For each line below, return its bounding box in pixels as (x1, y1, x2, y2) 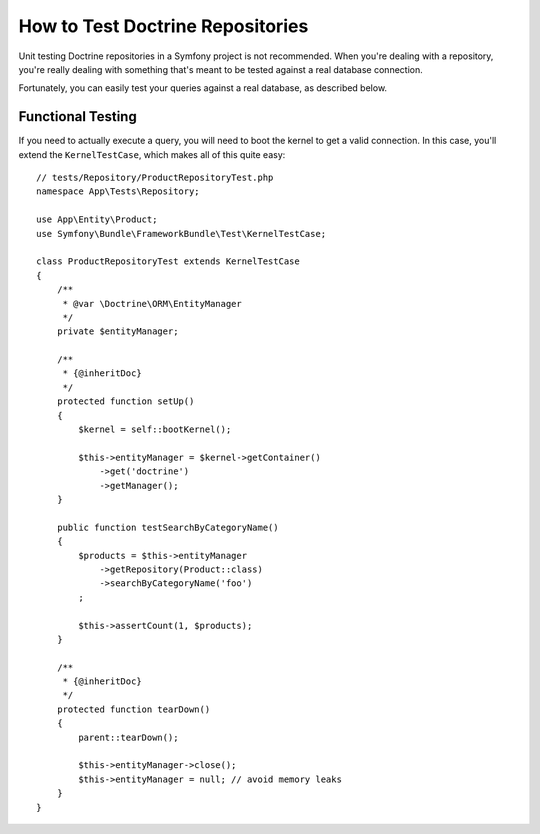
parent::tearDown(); (78, 731, 179, 743)
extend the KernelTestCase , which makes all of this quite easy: (18, 148, 286, 160)
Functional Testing (18, 108, 137, 125)
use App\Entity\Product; (36, 214, 158, 225)
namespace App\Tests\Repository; (36, 186, 200, 197)
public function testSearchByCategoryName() (56, 521, 279, 533)
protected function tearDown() (56, 703, 211, 715)
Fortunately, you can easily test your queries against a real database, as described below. (18, 82, 388, 94)
